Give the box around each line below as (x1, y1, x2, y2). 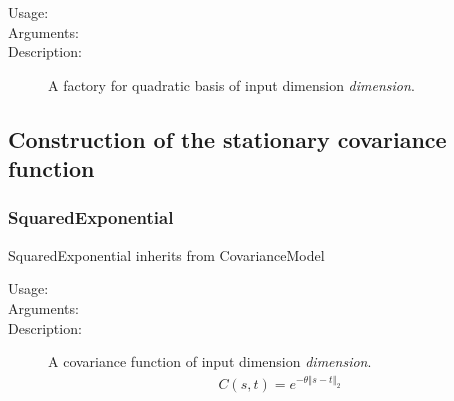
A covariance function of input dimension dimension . (48, 351, 372, 372)
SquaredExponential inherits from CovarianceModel (8, 244, 325, 265)
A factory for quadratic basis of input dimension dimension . (48, 74, 415, 95)
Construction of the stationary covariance (8, 123, 447, 154)
